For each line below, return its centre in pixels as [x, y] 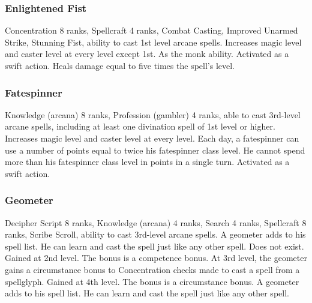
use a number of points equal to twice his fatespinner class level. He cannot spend [155, 150]
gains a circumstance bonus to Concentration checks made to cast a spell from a [152, 269]
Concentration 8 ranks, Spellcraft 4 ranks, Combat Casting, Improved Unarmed [151, 30]
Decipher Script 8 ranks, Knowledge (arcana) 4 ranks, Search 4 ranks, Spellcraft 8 [156, 222]
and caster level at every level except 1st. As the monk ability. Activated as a [147, 54]
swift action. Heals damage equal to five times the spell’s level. [120, 65]
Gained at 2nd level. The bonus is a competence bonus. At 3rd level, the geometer [156, 258]
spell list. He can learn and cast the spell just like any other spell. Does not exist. [154, 246]
